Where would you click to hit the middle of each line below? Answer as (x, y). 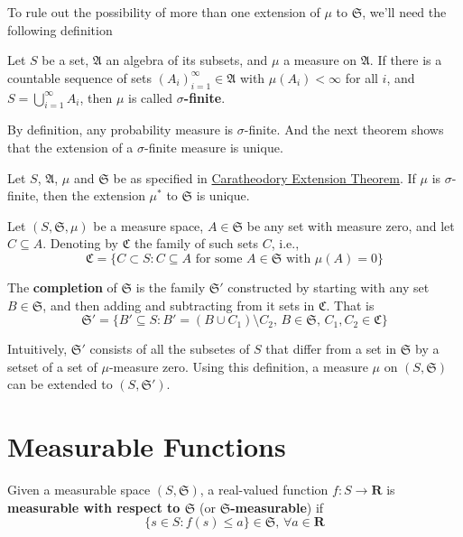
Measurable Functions (147, 446)
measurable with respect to (94, 507)
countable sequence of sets (80, 77)
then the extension (94, 195)
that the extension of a (70, 147)
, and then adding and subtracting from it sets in (179, 305)
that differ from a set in (331, 349)
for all (361, 77)
